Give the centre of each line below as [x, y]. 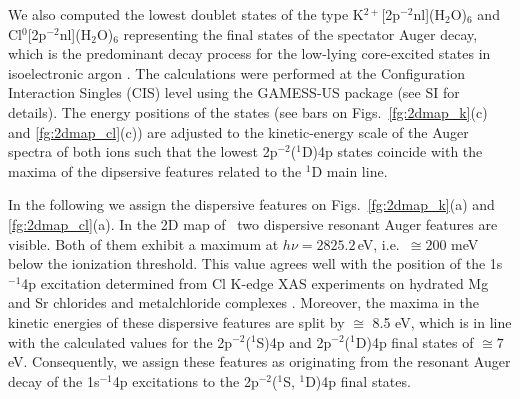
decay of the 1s [54, 380]
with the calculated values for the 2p [120, 341]
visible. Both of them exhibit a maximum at [143, 243]
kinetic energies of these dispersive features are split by [176, 321]
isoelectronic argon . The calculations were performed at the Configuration [236, 72]
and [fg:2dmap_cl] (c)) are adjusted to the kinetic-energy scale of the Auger [238, 131]
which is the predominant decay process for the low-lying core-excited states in [249, 53]
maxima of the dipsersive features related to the [155, 170]
